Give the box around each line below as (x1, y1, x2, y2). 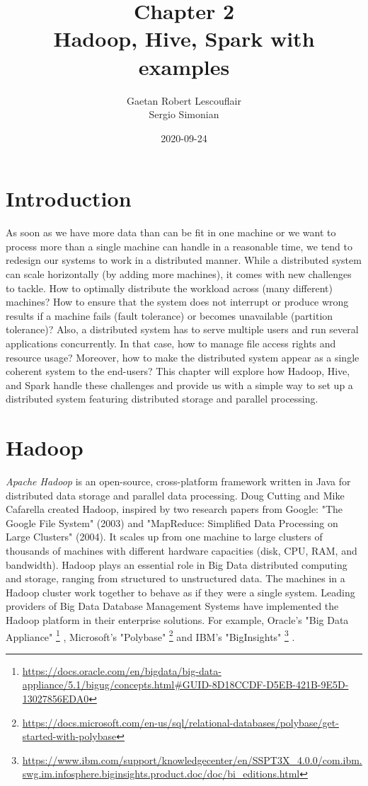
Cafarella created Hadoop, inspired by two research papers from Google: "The (6, 502, 343, 516)
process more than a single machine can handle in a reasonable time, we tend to (6, 238, 352, 253)
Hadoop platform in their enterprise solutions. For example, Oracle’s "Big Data (6, 613, 349, 627)
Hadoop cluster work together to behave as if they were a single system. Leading (6, 584, 355, 599)
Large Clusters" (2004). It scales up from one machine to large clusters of (6, 529, 323, 544)
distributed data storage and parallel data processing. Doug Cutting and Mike (6, 487, 345, 502)
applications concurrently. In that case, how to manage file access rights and (6, 335, 336, 350)
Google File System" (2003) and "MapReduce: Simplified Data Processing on (6, 515, 338, 530)
